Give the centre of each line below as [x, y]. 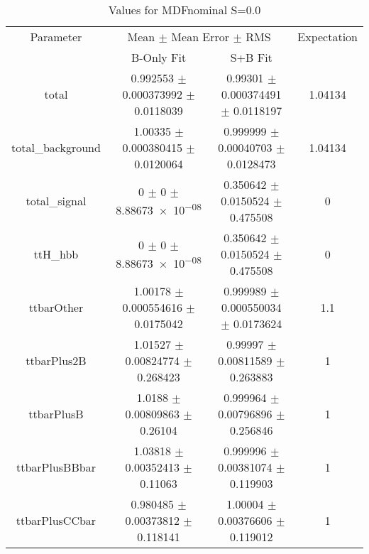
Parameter [56, 37]
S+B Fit [251, 57]
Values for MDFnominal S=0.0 [184, 10]
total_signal [56, 201]
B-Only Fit [159, 57]
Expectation [327, 37]
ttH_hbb [56, 254]
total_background [56, 147]
